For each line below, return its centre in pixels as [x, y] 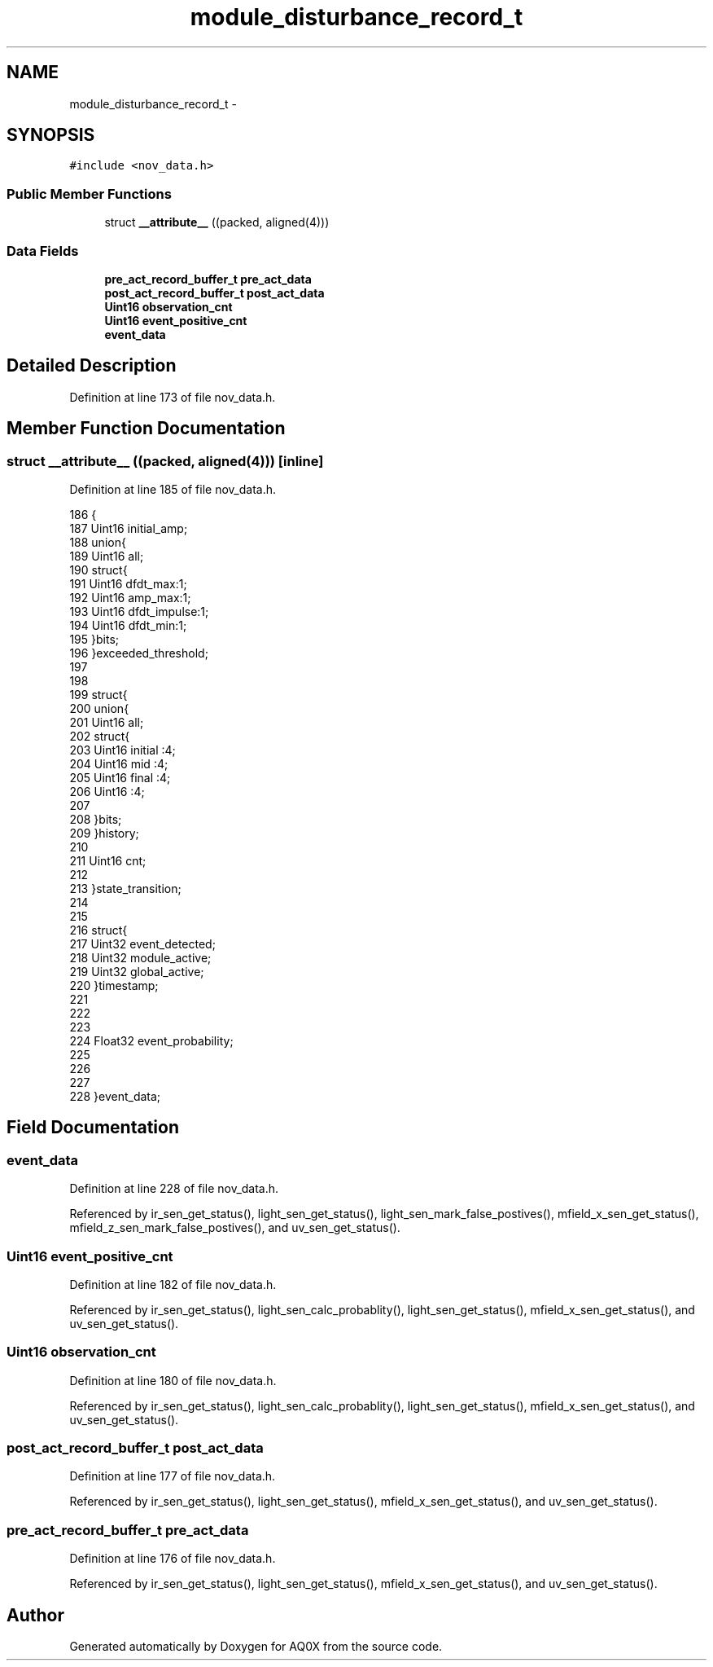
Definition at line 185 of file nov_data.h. [173, 489]
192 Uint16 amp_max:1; [130, 598]
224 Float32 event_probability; [151, 1041]
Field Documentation [93, 1128]
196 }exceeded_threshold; [139, 653]
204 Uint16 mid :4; [119, 764]
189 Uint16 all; [107, 556]
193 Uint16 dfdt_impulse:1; [139, 611]
